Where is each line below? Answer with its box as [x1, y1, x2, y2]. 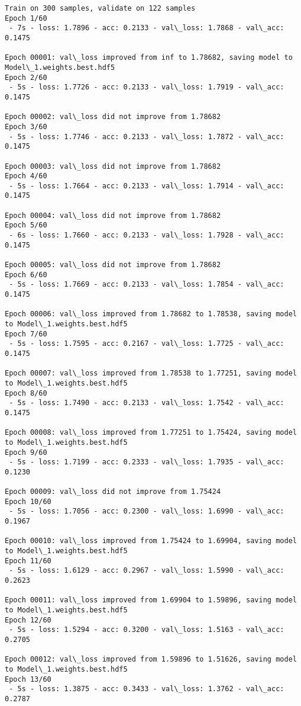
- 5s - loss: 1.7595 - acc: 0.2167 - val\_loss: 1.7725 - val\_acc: [9, 339, 284, 348]
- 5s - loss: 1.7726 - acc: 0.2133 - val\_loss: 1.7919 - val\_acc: [9, 83, 284, 92]
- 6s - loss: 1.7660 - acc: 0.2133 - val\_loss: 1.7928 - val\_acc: [9, 231, 284, 240]
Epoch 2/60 [5, 73, 47, 82]
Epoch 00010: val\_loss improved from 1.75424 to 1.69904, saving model [5, 537, 297, 545]
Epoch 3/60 [5, 122, 47, 131]
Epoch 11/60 [5, 556, 51, 565]
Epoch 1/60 [5, 14, 47, 23]
